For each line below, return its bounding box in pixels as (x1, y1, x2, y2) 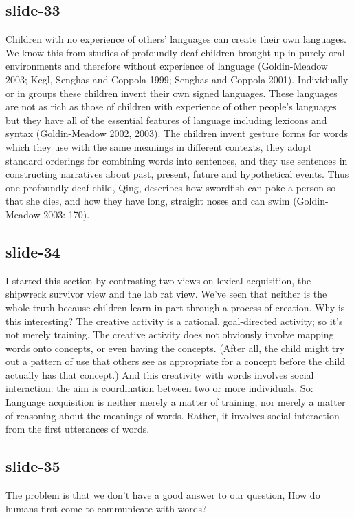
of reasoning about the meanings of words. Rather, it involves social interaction (5, 408, 340, 422)
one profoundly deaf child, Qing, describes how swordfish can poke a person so (5, 180, 336, 194)
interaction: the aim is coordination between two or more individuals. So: (5, 381, 313, 395)
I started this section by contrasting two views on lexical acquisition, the (5, 273, 311, 287)
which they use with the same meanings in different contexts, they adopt (5, 139, 312, 154)
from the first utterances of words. (5, 422, 150, 436)
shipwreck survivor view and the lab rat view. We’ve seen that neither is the (5, 287, 327, 301)
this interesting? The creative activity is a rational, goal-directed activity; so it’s (5, 313, 343, 328)
